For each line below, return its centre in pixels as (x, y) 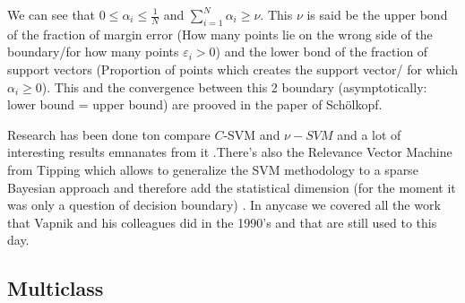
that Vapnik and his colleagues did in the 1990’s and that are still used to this (222, 222)
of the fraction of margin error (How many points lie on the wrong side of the (220, 34)
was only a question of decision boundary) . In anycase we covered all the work (224, 205)
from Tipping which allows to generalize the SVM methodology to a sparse (213, 169)
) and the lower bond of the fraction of (322, 52)
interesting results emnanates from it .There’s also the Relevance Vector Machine (230, 152)
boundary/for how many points (93, 52)
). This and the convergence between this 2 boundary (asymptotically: (234, 87)
